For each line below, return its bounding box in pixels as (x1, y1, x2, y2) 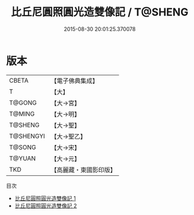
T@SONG (9, 143, 37, 151)
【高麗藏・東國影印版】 (50, 166, 117, 174)
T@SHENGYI (9, 132, 46, 140)
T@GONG (9, 99, 37, 107)
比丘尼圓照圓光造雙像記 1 (14, 194, 76, 202)
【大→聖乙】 (50, 132, 87, 140)
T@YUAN (9, 154, 36, 162)
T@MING (9, 109, 35, 118)
